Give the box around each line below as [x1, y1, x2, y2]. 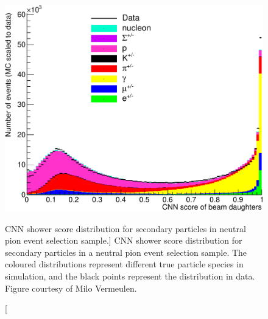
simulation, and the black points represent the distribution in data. [5, 269, 255, 282]
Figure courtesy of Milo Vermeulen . [5, 281, 137, 294]
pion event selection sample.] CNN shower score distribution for [5, 234, 242, 247]
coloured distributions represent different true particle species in [5, 258, 244, 270]
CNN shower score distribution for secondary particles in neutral [5, 222, 246, 235]
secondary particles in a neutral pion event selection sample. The [5, 245, 247, 258]
